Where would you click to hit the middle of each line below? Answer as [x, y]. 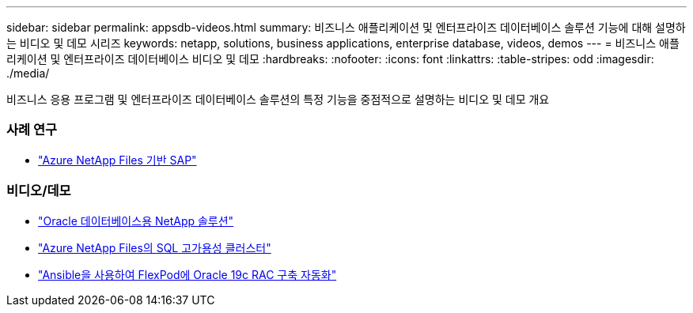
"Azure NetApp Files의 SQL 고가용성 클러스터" [155, 247]
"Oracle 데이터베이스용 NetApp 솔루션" [136, 221]
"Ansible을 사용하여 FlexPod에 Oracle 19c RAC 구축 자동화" [187, 274]
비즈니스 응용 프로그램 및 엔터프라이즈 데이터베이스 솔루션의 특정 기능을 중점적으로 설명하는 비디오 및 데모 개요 [278, 99]
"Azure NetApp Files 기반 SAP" [117, 160]
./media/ [28, 73]
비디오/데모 [39, 191]
